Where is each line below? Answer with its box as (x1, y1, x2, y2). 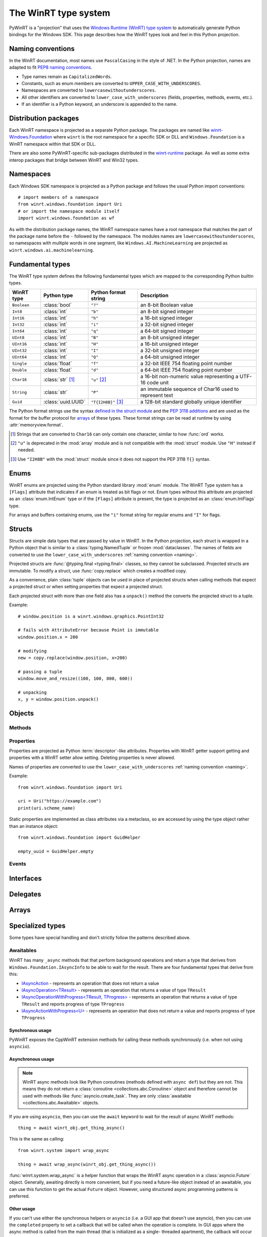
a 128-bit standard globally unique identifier (140, 398, 242, 405)
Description (140, 292, 169, 299)
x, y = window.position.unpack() (18, 697, 99, 702)
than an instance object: (9, 823, 59, 829)
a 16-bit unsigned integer (140, 340, 199, 347)
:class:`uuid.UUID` (43, 398, 86, 405)
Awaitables (9, 947, 37, 953)
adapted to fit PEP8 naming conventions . (9, 64, 92, 70)
